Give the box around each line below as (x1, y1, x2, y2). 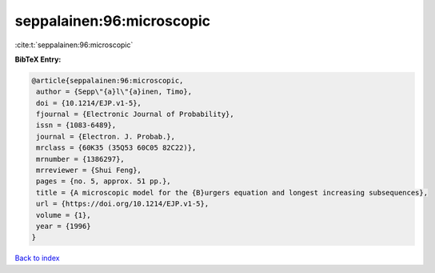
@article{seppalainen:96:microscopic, (31, 76, 184, 85)
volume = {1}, (36, 211, 91, 219)
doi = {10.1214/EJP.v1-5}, (36, 98, 142, 107)
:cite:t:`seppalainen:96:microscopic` (14, 40, 134, 50)
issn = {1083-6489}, (36, 121, 117, 130)
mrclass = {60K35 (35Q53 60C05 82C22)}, (36, 143, 197, 152)
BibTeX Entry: (14, 54, 62, 64)
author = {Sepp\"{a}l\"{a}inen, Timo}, (36, 87, 192, 96)
